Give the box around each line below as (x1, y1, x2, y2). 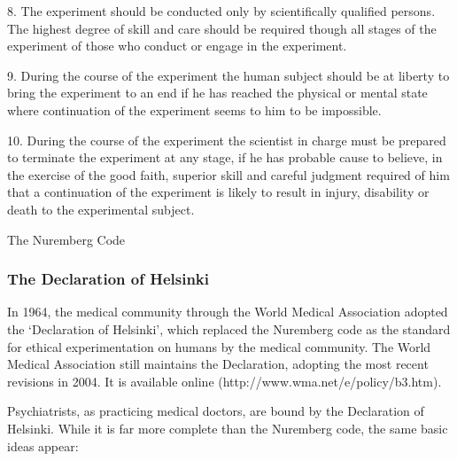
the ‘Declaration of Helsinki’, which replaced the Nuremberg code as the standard (7, 319, 451, 338)
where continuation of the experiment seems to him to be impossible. (7, 100, 382, 119)
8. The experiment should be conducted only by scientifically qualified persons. (7, 2, 436, 20)
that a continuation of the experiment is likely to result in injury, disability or (7, 183, 430, 201)
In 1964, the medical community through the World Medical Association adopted (7, 302, 448, 321)
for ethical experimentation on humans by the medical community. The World (7, 337, 431, 356)
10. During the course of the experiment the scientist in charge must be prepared (7, 130, 446, 149)
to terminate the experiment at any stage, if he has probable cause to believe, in (7, 148, 443, 167)
